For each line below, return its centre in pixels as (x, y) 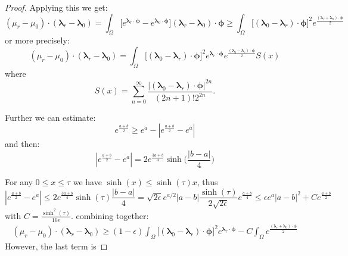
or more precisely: (37, 40)
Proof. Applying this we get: (56, 7)
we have (87, 181)
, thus (207, 181)
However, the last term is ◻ (56, 246)
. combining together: (110, 215)
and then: (22, 144)
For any (19, 181)
